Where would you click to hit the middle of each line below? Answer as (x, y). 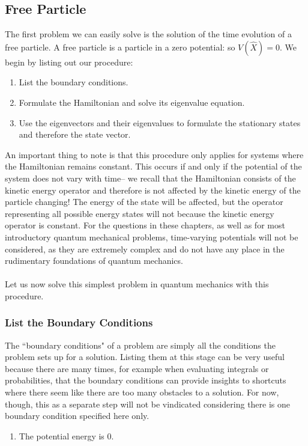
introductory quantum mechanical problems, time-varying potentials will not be (152, 237)
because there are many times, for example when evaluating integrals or (137, 368)
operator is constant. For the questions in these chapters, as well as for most (145, 225)
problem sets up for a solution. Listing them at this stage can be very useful (145, 357)
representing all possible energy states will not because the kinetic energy (140, 213)
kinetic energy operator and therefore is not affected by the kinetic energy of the (153, 190)
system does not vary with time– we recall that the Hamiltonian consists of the (150, 178)
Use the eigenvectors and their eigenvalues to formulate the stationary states (160, 122)
